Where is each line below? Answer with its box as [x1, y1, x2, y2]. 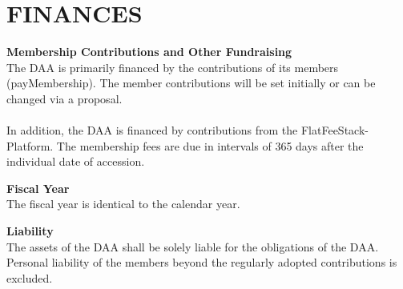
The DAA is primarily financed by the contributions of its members [6, 58, 339, 75]
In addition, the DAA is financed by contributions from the [6, 122, 298, 138]
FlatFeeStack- [300, 122, 369, 138]
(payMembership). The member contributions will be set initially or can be [6, 74, 376, 91]
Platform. [6, 137, 54, 154]
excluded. [6, 269, 53, 286]
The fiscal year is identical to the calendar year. [6, 195, 240, 212]
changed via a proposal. [6, 90, 123, 106]
